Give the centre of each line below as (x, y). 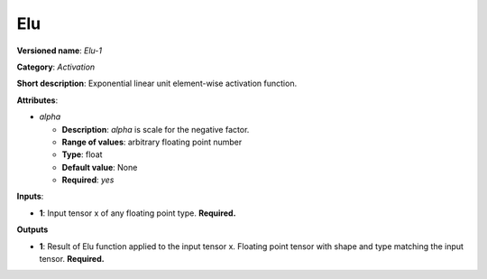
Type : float (82, 154)
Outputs (32, 229)
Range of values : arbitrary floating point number (152, 142)
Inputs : (30, 196)
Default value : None (100, 167)
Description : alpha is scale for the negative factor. (156, 129)
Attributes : (37, 100)
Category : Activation (56, 67)
